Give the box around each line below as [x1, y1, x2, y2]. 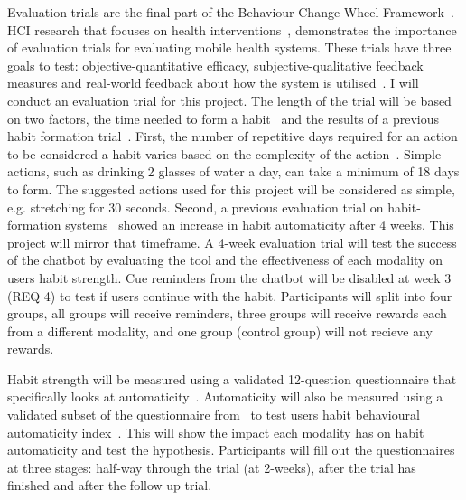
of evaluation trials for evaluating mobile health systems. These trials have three [7, 38, 452, 57]
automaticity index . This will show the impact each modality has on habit [7, 422, 424, 441]
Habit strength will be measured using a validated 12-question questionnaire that [7, 369, 457, 388]
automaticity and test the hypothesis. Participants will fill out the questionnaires [7, 440, 455, 459]
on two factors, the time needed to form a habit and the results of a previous [7, 108, 440, 127]
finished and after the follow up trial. [7, 476, 212, 495]
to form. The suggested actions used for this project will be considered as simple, [7, 179, 455, 198]
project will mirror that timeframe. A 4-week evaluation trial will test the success [7, 232, 457, 251]
